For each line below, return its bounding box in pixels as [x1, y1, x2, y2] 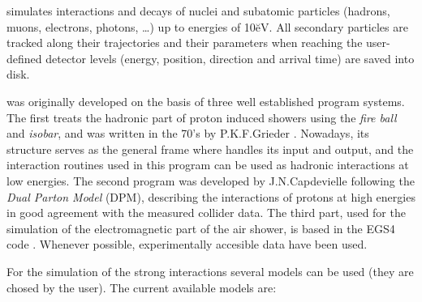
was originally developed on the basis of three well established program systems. [6, 92, 405, 109]
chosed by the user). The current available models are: [6, 279, 277, 296]
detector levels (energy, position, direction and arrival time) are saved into [45, 49, 415, 66]
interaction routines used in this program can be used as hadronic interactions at [6, 156, 409, 173]
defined [6, 49, 42, 66]
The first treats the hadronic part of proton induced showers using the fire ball [6, 108, 397, 125]
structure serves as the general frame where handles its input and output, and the [6, 140, 414, 157]
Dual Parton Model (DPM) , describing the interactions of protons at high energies [6, 188, 416, 205]
